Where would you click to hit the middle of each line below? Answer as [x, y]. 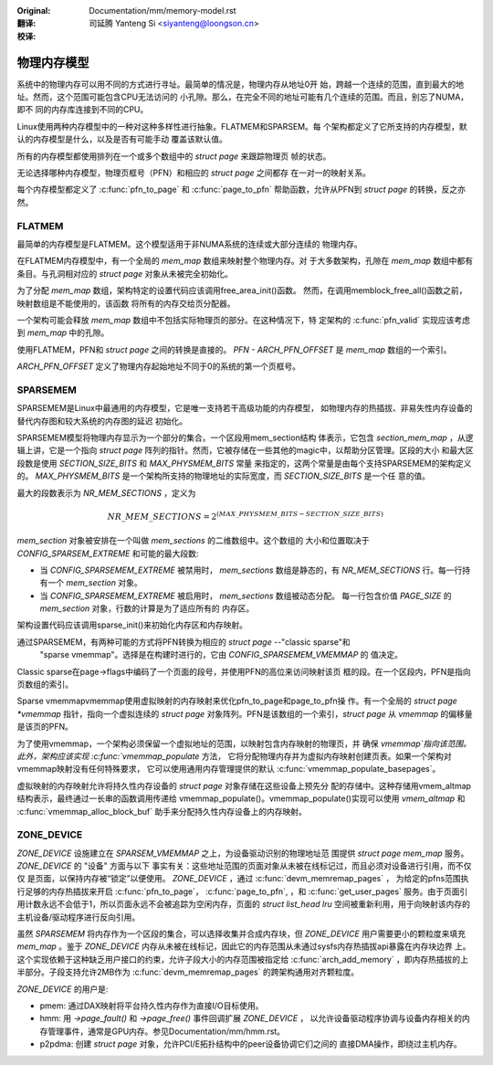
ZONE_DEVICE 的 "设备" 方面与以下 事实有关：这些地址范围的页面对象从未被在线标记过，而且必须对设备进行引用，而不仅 [244, 866]
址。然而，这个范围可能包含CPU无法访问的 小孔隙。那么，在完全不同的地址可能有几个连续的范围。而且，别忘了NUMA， [243, 97]
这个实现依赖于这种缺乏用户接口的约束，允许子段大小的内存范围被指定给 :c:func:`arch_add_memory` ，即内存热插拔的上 [243, 959]
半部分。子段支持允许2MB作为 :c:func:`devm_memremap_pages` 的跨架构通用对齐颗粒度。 [188, 972]
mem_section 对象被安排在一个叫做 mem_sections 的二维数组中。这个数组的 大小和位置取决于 [193, 541]
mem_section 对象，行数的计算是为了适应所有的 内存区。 [147, 608]
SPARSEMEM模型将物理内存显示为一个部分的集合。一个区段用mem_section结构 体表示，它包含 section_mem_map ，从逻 [245, 438]
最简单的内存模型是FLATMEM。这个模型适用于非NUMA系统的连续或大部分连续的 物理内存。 [189, 244]
